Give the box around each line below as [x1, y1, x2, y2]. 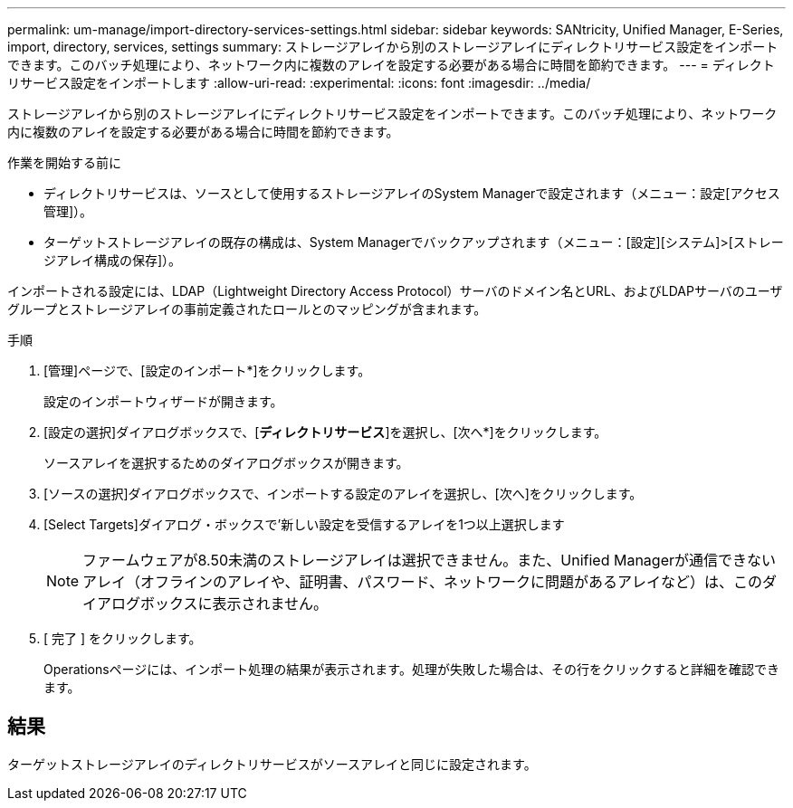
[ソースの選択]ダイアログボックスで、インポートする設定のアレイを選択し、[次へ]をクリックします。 [43, 486, 643, 501]
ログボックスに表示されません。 [111, 594, 329, 613]
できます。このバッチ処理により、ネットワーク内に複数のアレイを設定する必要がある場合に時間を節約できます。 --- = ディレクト [7, 57, 775, 72]
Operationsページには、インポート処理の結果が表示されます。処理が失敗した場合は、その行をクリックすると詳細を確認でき [43, 661, 779, 677]
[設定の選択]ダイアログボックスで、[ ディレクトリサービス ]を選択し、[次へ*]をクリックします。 [43, 424, 607, 440]
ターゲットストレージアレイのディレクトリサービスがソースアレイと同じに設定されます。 [7, 756, 537, 772]
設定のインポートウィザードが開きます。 [43, 394, 283, 409]
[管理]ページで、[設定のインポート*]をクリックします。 [43, 363, 371, 378]
